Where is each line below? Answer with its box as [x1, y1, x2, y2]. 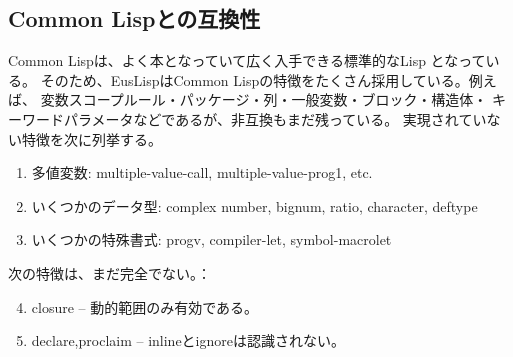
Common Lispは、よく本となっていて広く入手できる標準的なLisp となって [8, 50, 486, 71]
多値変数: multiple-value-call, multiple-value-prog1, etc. [31, 162, 373, 183]
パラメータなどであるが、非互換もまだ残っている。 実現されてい [63, 108, 487, 129]
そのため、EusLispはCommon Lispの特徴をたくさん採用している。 [40, 69, 469, 90]
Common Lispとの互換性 [8, 3, 261, 34]
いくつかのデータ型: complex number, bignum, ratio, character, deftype [31, 195, 478, 216]
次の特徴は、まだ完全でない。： [8, 262, 211, 283]
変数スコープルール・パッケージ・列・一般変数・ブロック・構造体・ [40, 89, 488, 110]
